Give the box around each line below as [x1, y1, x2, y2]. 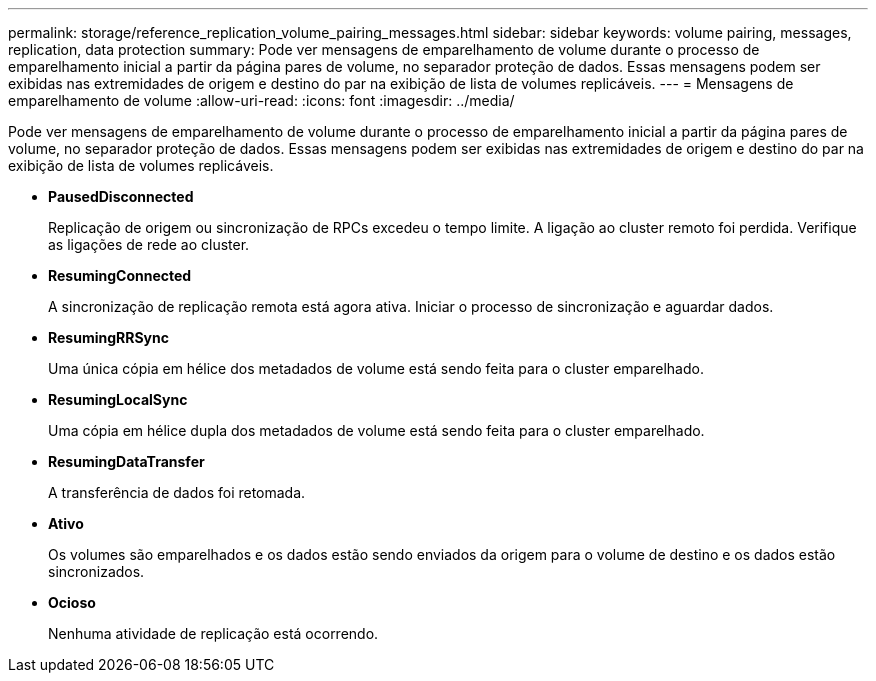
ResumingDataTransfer [48, 453, 205, 470]
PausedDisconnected [48, 188, 194, 205]
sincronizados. [48, 563, 145, 580]
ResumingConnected [48, 267, 192, 284]
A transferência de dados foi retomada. [48, 484, 306, 501]
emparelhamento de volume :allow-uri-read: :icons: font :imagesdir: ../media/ [8, 92, 515, 109]
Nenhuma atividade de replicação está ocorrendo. [48, 625, 379, 642]
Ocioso [48, 594, 96, 611]
